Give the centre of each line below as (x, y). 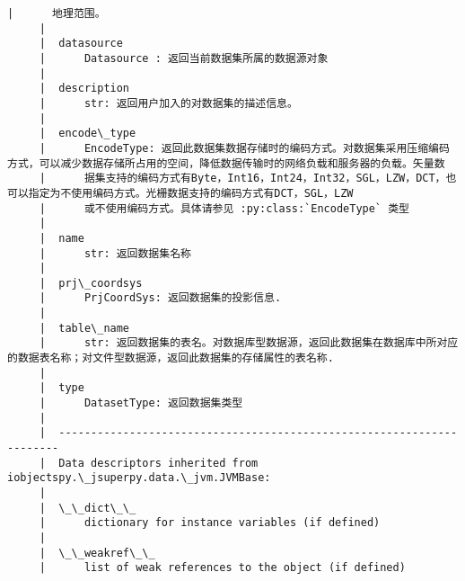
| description (84, 89)
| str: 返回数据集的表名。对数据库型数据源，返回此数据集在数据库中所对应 (249, 343)
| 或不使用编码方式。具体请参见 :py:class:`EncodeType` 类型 (224, 208)
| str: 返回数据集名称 (115, 253)
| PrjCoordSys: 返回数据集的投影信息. (160, 298)
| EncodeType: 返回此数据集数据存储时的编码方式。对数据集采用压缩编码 (244, 148)
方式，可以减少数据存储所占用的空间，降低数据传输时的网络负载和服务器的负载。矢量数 (226, 163)
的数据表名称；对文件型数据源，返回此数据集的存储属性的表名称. (171, 358)
